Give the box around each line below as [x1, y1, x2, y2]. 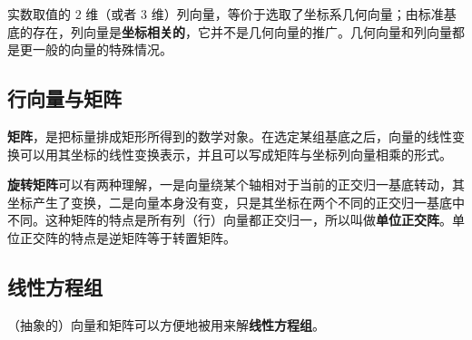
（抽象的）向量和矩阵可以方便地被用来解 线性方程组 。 [7, 315, 325, 334]
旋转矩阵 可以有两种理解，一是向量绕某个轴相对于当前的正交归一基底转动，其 [7, 175, 465, 194]
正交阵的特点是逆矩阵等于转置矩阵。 [19, 228, 236, 247]
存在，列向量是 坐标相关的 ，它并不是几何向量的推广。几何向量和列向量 [32, 22, 452, 41]
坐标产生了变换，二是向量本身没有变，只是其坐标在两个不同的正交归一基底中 [7, 192, 465, 211]
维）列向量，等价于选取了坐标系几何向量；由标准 [151, 5, 444, 23]
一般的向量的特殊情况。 [32, 40, 172, 59]
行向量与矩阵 [7, 84, 122, 112]
